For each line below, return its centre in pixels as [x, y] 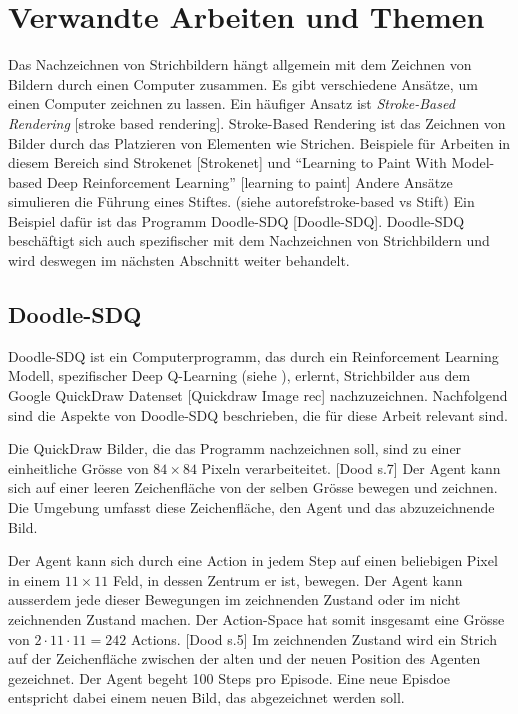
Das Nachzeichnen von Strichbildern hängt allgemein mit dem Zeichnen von [240, 64]
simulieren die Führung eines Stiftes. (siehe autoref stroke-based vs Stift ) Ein [241, 201]
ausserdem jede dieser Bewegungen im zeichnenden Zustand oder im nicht [234, 599]
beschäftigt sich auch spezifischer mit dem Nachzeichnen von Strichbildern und [249, 240]
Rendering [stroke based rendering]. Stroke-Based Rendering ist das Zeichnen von [257, 122]
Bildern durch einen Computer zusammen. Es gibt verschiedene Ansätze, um [243, 83]
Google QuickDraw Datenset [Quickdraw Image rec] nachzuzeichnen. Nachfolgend [258, 395]
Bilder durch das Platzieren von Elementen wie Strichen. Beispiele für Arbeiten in [259, 142]
